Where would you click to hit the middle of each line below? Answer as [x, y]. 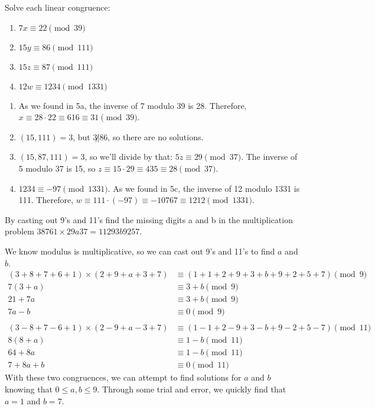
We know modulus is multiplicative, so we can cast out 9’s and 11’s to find [140, 251]
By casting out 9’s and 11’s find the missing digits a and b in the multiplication [149, 219]
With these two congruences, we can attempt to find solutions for [123, 377]
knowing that [29, 389]
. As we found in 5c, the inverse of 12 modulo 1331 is [204, 188]
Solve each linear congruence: [58, 7]
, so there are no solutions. [156, 136]
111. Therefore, [46, 200]
